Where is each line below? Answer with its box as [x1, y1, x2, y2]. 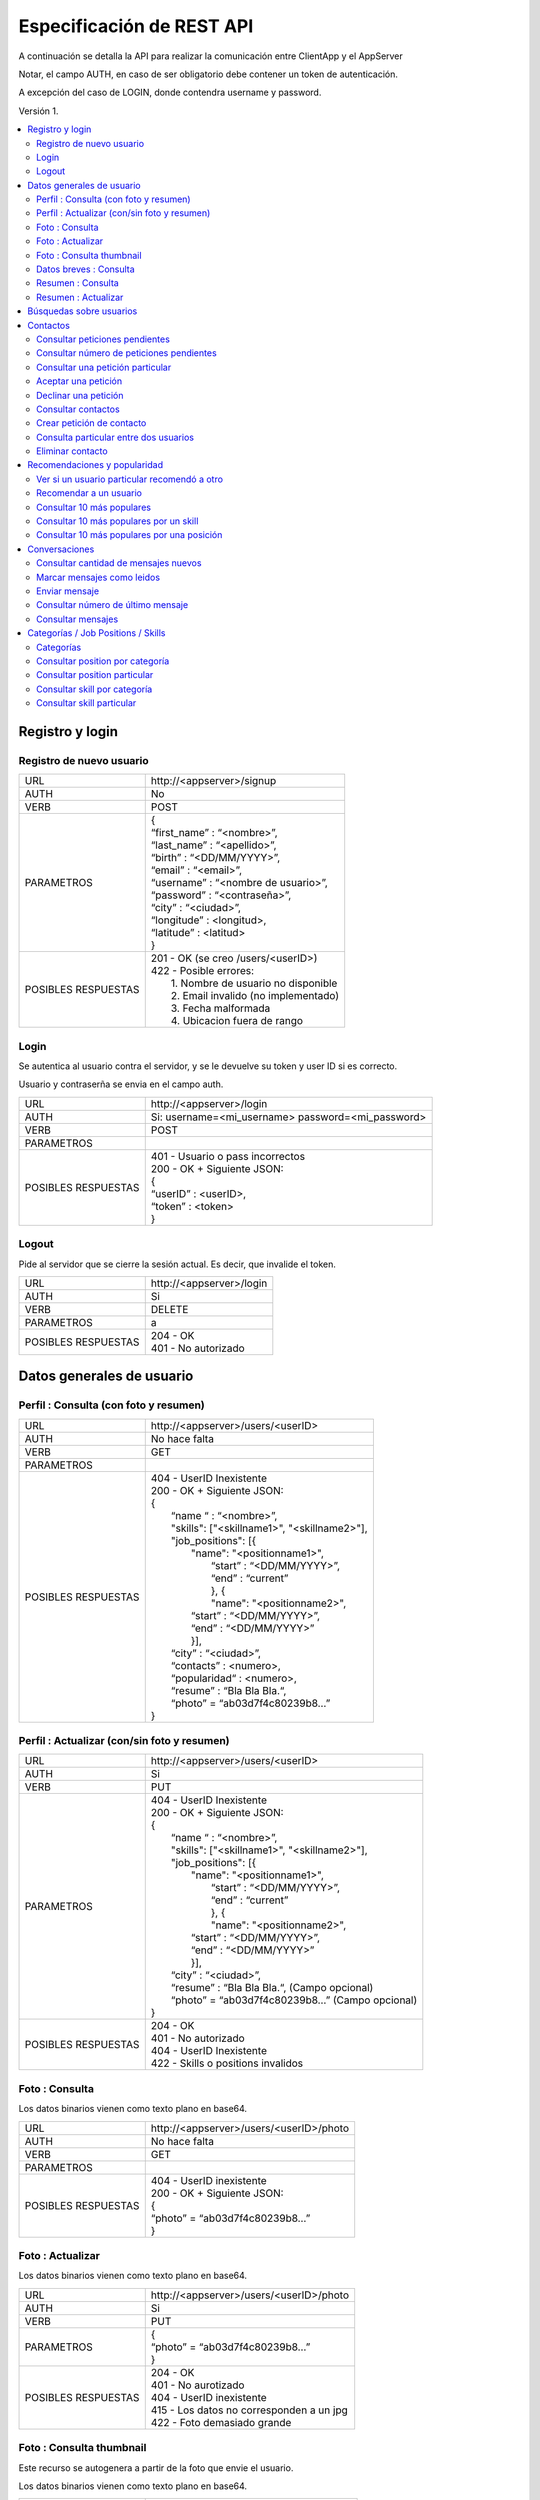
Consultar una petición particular [36, 361, 172, 373]
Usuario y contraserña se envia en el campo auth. [18, 1078, 224, 1090]
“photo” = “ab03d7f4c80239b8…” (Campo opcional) [170, 1993, 418, 2007]
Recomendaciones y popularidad [27, 459, 164, 471]
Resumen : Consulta [36, 277, 119, 289]
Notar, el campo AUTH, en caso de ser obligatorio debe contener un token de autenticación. [18, 68, 399, 80]
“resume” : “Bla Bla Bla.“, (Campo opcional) [170, 1981, 374, 1995]
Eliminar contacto [36, 445, 109, 457]
